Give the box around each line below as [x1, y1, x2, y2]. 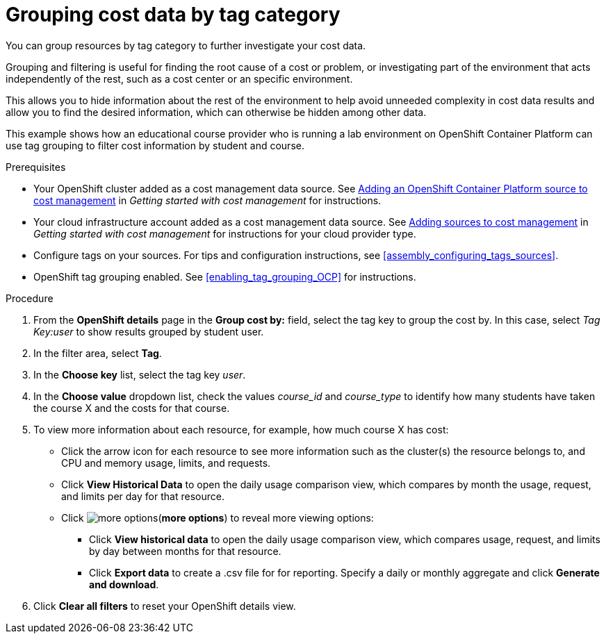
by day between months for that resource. [89, 545, 281, 557]
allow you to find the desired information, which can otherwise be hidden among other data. [6, 106, 427, 118]
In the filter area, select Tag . [33, 347, 162, 359]
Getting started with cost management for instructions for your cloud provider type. [33, 227, 416, 240]
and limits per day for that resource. [61, 490, 224, 502]
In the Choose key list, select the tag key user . [33, 368, 246, 381]
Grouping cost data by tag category [6, 3, 341, 26]
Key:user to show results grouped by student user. [33, 325, 264, 338]
